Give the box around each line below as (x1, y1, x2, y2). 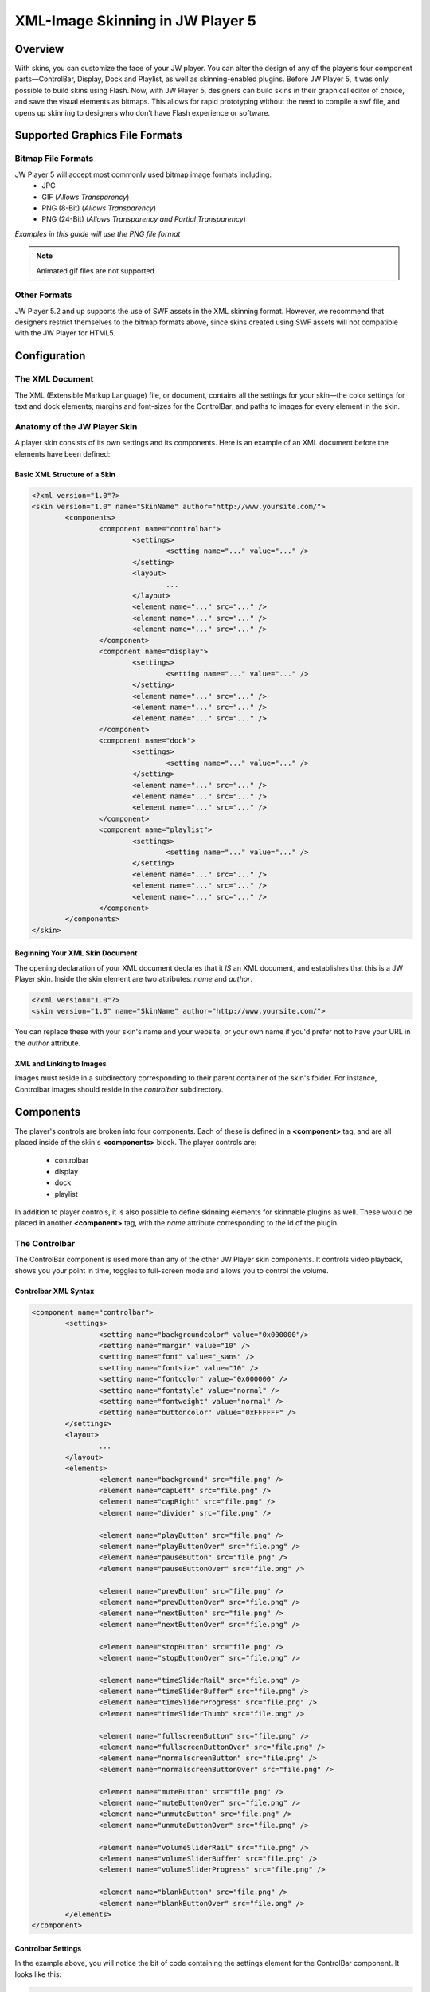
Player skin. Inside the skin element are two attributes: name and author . (14, 974, 252, 984)
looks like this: (14, 1969, 62, 1979)
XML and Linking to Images (14, 1058, 107, 1068)
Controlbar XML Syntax (14, 1286, 95, 1296)
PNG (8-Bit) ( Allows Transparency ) (41, 203, 157, 213)
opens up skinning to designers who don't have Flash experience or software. (14, 108, 271, 117)
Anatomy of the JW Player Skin (14, 421, 138, 432)
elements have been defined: (14, 449, 111, 458)
